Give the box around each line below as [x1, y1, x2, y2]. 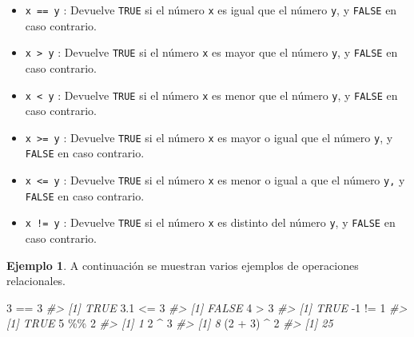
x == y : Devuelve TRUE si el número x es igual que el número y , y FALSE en [25, 2, 397, 18]
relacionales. [6, 272, 66, 289]
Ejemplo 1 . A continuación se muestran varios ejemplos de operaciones [6, 256, 359, 273]
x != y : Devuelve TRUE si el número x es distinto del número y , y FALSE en [25, 214, 396, 231]
